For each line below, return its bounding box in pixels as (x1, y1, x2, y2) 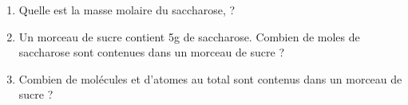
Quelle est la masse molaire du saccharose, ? (18, 2, 236, 17)
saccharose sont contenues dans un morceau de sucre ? (18, 44, 285, 60)
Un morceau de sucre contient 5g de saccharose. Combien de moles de (18, 28, 360, 45)
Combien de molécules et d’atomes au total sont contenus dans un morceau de (18, 70, 402, 87)
